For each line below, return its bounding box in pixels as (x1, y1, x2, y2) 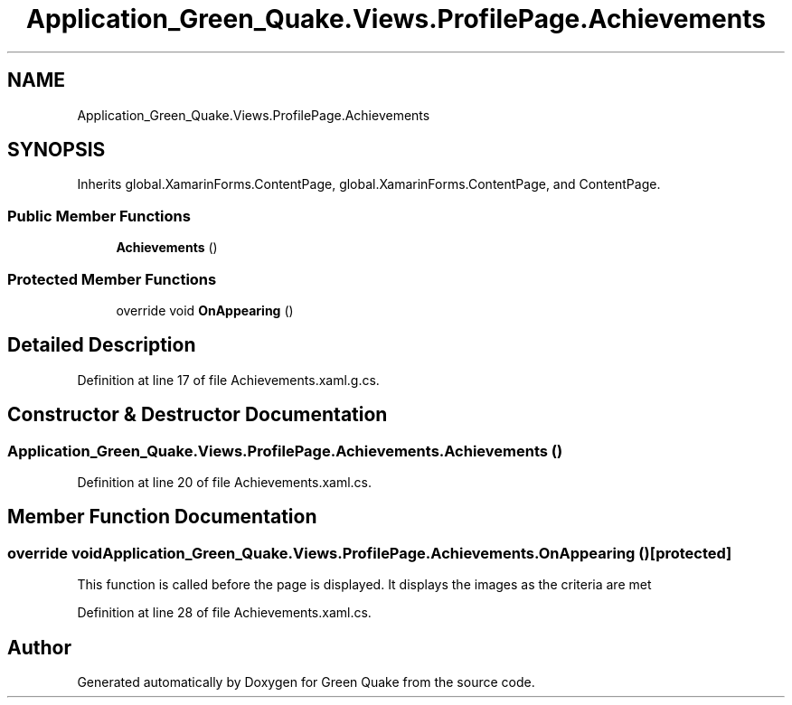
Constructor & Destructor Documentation (7, 403, 388, 427)
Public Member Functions (7, 206, 191, 225)
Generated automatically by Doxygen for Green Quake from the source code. (77, 674, 535, 691)
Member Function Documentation (7, 505, 317, 529)
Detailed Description (7, 334, 196, 357)
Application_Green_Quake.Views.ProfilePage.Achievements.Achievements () (7, 441, 563, 460)
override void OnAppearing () (116, 302, 294, 318)
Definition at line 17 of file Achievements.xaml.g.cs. (77, 371, 380, 388)
